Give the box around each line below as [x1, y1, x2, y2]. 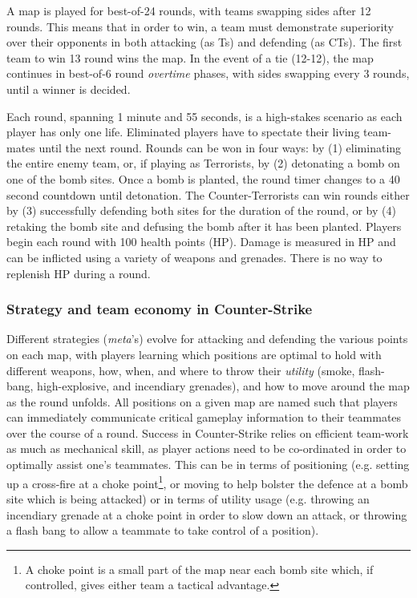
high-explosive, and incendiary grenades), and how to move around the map [37, 378, 410, 394]
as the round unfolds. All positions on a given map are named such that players [6, 393, 398, 410]
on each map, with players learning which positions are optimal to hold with [6, 345, 382, 362]
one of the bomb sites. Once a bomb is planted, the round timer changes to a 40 [6, 170, 400, 187]
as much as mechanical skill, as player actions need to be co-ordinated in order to [6, 440, 407, 457]
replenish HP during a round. [6, 265, 151, 281]
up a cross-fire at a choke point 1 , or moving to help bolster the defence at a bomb [6, 472, 408, 491]
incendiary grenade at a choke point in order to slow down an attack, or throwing [6, 506, 407, 523]
